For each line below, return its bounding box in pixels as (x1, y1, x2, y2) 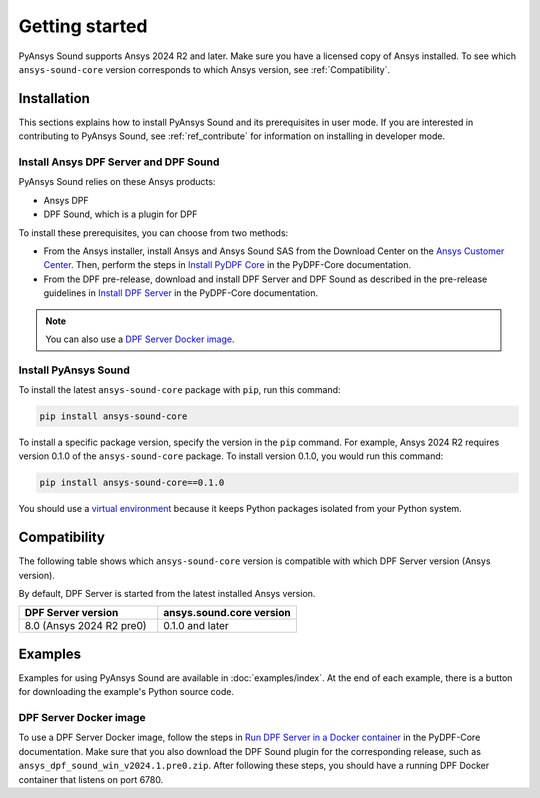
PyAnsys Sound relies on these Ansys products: (18, 176, 216, 188)
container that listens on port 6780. (18, 773, 164, 785)
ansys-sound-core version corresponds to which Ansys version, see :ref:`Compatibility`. (18, 63, 390, 75)
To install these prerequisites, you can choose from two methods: (18, 226, 289, 239)
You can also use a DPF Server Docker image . (45, 333, 235, 345)
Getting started (18, 15, 148, 37)
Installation (18, 90, 90, 107)
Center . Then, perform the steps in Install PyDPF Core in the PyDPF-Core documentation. (43, 259, 412, 271)
